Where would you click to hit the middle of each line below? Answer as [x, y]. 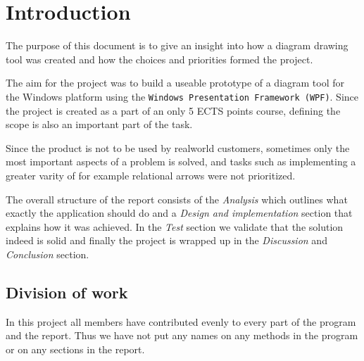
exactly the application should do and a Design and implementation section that [179, 213]
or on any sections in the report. [75, 349]
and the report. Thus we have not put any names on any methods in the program [182, 335]
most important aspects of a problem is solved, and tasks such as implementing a [181, 161]
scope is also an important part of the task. [99, 124]
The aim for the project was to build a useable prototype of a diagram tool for [175, 83]
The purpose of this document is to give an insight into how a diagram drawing [177, 45]
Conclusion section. [48, 254]
